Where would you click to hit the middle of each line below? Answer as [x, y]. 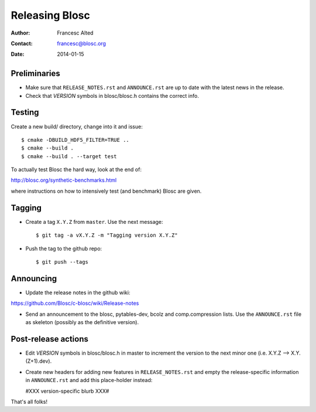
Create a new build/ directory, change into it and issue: [77, 127]
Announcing [34, 278]
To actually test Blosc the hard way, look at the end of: [76, 169]
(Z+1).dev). [39, 361]
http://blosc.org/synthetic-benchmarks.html [64, 180]
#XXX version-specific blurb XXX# [67, 391]
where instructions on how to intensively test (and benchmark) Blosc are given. [106, 191]
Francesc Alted [75, 33]
